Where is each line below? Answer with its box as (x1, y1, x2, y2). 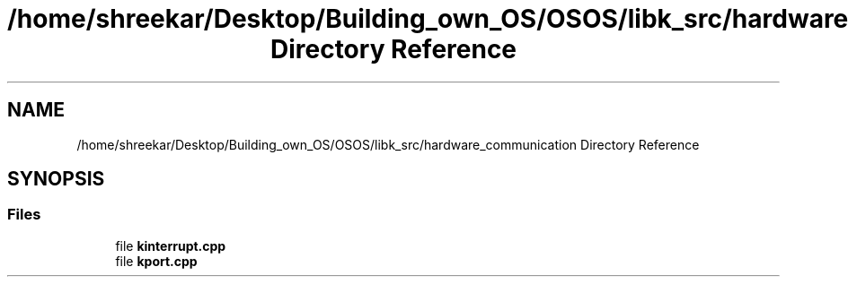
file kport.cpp (115, 253, 198, 269)
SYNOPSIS (7, 168, 105, 191)
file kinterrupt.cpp (115, 237, 226, 254)
